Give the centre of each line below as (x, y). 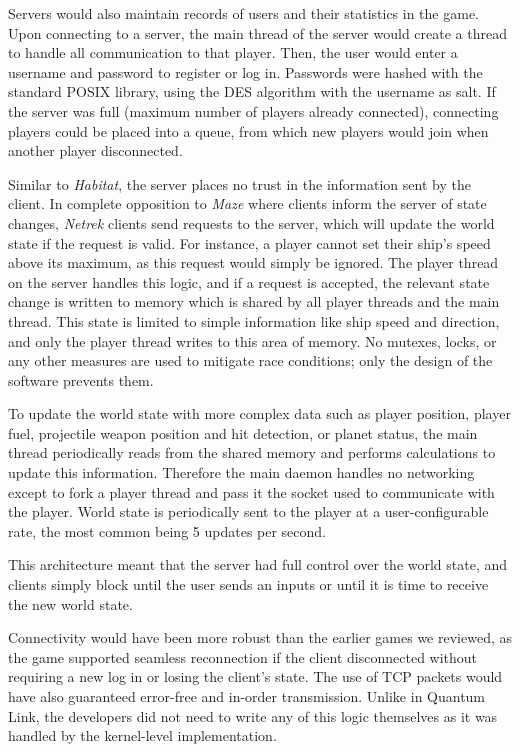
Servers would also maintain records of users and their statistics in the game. (243, 13)
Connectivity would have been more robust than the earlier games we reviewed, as (260, 637)
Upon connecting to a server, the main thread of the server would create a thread (257, 32)
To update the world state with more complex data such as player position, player (259, 413)
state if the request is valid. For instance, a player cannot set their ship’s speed (249, 242)
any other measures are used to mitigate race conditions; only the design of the (250, 360)
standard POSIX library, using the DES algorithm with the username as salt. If (252, 91)
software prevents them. (81, 379)
